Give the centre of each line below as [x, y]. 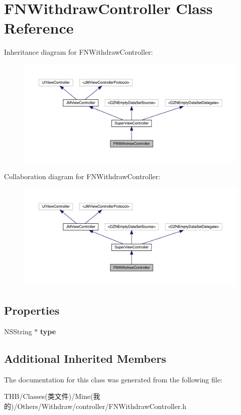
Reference [39, 28]
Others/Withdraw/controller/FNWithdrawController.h [102, 406]
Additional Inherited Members [85, 358]
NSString [18, 331]
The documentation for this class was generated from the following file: [113, 379]
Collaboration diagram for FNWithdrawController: [82, 176]
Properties [32, 310]
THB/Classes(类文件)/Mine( [49, 396]
